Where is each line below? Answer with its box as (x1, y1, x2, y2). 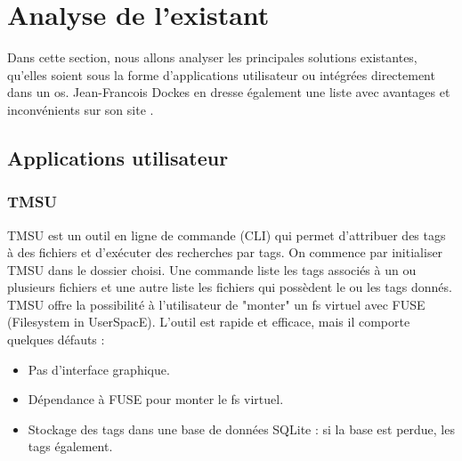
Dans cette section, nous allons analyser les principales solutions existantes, (7, 48, 417, 67)
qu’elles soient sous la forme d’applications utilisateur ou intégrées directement (7, 65, 435, 84)
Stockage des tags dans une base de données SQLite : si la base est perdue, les (28, 419, 455, 438)
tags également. (28, 437, 113, 456)
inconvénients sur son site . (7, 100, 154, 118)
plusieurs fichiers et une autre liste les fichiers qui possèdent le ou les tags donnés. (7, 278, 452, 296)
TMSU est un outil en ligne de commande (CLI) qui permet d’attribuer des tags (7, 225, 446, 244)
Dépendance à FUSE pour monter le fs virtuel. (28, 390, 284, 408)
